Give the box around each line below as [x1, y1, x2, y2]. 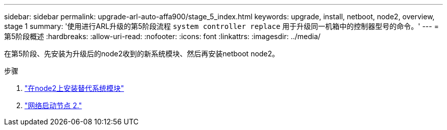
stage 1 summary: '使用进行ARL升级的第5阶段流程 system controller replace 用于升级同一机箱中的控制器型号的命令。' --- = [4, 22, 439, 30]
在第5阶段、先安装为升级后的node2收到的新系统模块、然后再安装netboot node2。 [4, 49, 280, 58]
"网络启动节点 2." [24, 101, 82, 110]
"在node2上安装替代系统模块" [24, 84, 124, 92]
